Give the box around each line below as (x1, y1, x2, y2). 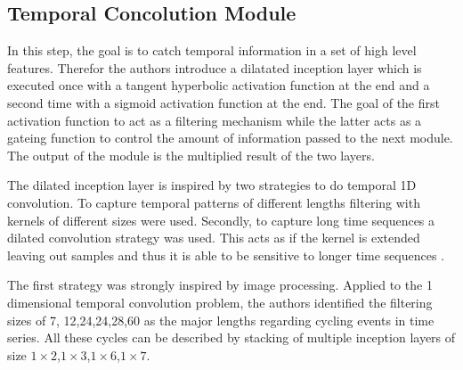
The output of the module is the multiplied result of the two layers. (7, 145, 375, 164)
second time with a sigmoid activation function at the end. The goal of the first (7, 93, 440, 111)
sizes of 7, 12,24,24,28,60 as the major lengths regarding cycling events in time (7, 310, 435, 329)
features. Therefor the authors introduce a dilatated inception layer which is (7, 58, 422, 77)
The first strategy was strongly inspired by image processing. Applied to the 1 (7, 275, 433, 294)
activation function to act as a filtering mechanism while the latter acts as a (7, 111, 422, 129)
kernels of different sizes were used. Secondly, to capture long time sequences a (7, 210, 435, 229)
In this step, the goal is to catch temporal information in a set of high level (7, 41, 417, 60)
